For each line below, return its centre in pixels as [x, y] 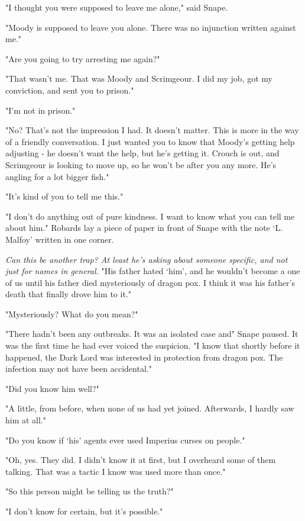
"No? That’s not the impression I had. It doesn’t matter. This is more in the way [152, 130]
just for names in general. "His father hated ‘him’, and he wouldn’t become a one [153, 271]
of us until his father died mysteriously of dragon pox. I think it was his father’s [150, 282]
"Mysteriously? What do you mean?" [72, 313]
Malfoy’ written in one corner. [60, 239]
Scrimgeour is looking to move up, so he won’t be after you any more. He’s [141, 164]
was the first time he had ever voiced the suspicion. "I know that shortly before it [153, 345]
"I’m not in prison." [40, 110]
